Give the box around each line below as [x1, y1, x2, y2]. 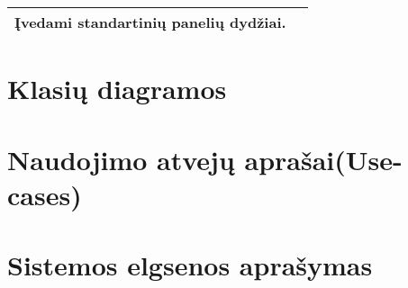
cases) [7, 175, 82, 212]
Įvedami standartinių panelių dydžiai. [14, 12, 286, 32]
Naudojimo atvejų [7, 140, 235, 177]
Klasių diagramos [7, 70, 227, 107]
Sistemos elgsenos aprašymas [7, 247, 373, 283]
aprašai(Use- [244, 140, 403, 177]
